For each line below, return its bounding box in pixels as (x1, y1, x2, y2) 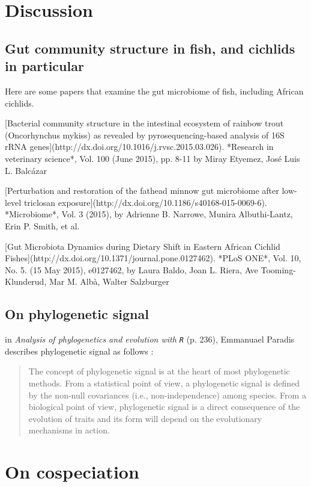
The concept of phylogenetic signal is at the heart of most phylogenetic (28, 365, 290, 377)
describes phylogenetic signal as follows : (5, 344, 154, 357)
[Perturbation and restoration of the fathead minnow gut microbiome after (5, 184, 279, 197)
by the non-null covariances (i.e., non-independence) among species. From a (28, 388, 306, 401)
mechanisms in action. (28, 424, 110, 436)
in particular (5, 57, 84, 75)
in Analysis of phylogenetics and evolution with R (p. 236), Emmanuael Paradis (5, 333, 295, 346)
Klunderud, (5, 275, 47, 288)
